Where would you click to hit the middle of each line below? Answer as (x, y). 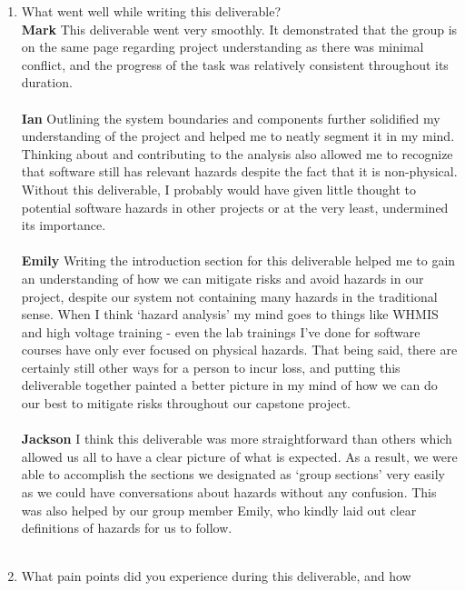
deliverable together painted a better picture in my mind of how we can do (229, 385)
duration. (47, 82)
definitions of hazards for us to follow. (127, 528)
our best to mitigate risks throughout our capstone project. (186, 403)
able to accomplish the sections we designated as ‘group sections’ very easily (233, 474)
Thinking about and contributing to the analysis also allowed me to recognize (237, 153)
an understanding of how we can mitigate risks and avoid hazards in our (223, 278)
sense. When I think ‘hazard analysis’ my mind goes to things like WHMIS (230, 314)
